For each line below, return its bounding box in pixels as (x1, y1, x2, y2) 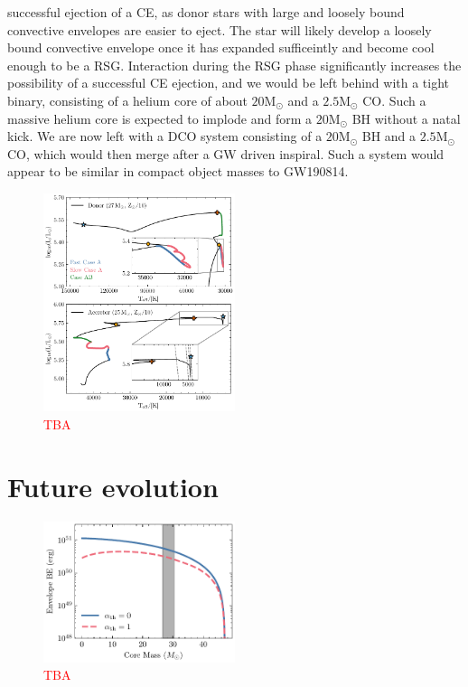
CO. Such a (362, 90, 426, 109)
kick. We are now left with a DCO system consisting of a (7, 127, 323, 146)
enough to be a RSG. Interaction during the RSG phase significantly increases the (7, 55, 462, 74)
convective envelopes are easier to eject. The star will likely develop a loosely (7, 20, 432, 39)
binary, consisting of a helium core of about (7, 90, 248, 109)
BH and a (361, 127, 417, 146)
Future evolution (7, 467, 219, 504)
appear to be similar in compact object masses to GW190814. (7, 162, 349, 181)
